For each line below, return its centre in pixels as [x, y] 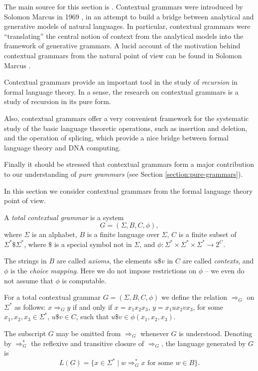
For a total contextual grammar [52, 297]
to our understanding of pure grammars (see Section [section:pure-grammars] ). [124, 174]
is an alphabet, [55, 234]
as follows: [30, 307]
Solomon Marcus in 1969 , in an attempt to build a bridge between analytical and [129, 16]
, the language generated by [203, 343]
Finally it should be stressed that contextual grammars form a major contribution [129, 164]
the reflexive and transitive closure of [87, 343]
